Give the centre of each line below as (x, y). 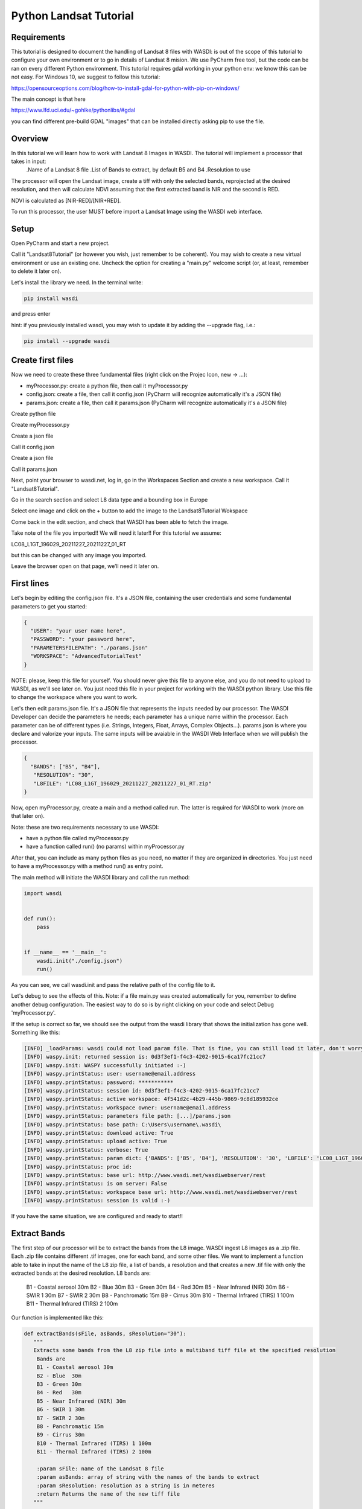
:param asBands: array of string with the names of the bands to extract (148, 1477)
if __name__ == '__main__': (65, 952)
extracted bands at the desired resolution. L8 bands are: (81, 1273)
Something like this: (36, 1033)
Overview (30, 139)
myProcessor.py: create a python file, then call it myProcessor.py (107, 386)
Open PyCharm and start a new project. (60, 243)
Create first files (42, 360)
